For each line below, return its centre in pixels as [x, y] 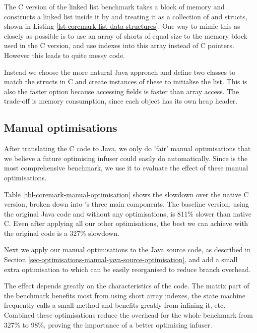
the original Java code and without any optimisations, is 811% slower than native [128, 213]
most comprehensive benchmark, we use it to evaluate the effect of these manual [126, 168]
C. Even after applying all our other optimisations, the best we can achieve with [126, 223]
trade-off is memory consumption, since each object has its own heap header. [121, 101]
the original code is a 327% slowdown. [62, 233]
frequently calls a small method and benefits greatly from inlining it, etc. [115, 305]
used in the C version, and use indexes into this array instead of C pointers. [119, 45]
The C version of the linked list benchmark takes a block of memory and [114, 6]
